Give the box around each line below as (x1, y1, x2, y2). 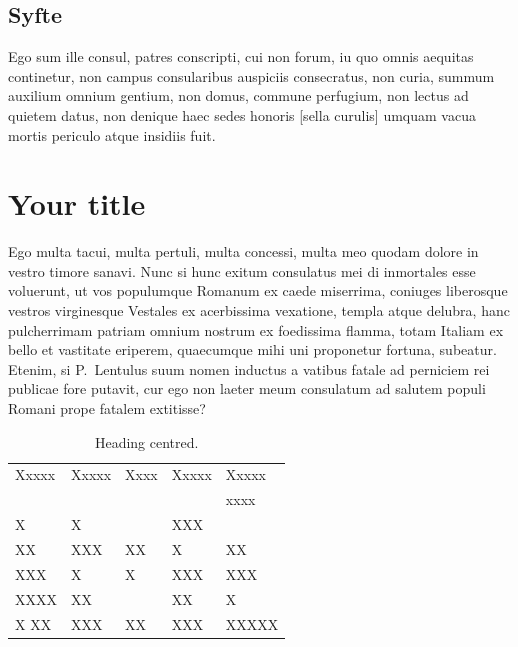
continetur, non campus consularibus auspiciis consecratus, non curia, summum (8, 65, 495, 86)
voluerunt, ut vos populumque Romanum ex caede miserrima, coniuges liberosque (8, 280, 508, 301)
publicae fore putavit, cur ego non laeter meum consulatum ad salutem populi (8, 378, 486, 399)
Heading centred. (94, 431, 199, 452)
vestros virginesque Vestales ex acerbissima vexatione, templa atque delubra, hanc (8, 300, 510, 321)
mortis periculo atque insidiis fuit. (8, 124, 216, 145)
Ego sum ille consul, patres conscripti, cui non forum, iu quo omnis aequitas (8, 46, 474, 67)
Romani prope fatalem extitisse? (8, 398, 206, 419)
